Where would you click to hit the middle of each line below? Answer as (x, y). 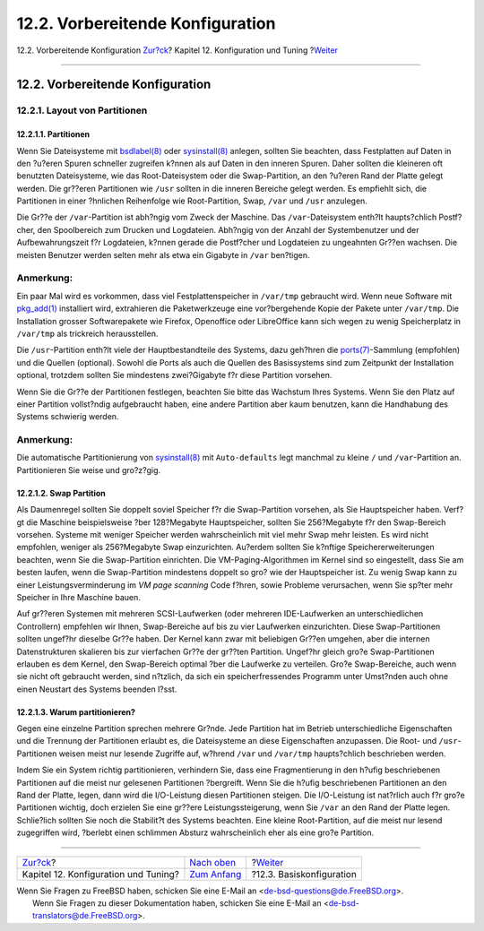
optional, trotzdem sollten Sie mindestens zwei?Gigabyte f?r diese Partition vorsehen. (174, 375)
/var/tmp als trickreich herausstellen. (87, 333)
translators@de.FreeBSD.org (85, 916)
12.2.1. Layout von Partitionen (82, 110)
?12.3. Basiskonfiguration (304, 874)
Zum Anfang (216, 874)
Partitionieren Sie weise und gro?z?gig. (89, 470)
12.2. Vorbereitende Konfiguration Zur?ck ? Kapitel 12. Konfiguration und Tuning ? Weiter (177, 50)
